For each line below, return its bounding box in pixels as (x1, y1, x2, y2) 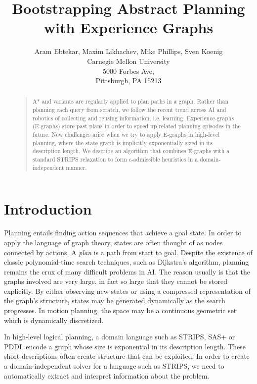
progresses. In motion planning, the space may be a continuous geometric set (4, 305, 237, 316)
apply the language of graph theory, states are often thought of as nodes (4, 237, 223, 247)
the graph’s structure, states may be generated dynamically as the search (4, 295, 225, 306)
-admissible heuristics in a (131, 155, 198, 164)
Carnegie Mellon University (87, 55, 170, 66)
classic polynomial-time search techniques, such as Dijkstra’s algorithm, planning (4, 257, 249, 267)
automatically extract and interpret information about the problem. (4, 370, 210, 381)
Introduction (4, 199, 92, 219)
